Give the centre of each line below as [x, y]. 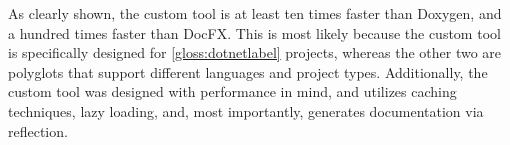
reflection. [38, 130]
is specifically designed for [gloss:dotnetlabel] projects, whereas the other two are [255, 52]
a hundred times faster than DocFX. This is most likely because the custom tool [254, 32]
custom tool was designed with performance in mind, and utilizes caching [232, 91]
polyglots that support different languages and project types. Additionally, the [248, 71]
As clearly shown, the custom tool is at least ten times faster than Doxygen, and [255, 13]
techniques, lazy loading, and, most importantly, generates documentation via [246, 110]
